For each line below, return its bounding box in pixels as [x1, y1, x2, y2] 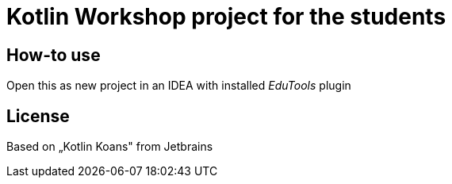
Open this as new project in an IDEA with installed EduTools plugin [6, 79, 351, 93]
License [6, 105, 70, 126]
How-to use [6, 44, 101, 65]
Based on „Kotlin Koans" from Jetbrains [6, 140, 213, 154]
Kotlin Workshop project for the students [6, 3, 446, 30]
